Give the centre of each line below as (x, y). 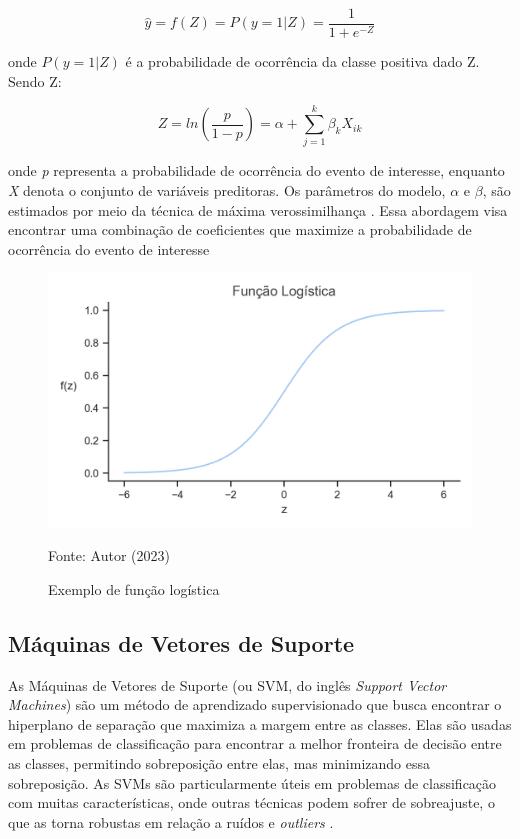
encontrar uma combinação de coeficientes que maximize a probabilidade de (240, 229)
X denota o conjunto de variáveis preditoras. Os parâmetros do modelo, (227, 189)
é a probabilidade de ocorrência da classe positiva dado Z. (302, 61)
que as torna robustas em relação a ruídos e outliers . (171, 821)
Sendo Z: (35, 80)
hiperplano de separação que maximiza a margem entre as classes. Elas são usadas (260, 723)
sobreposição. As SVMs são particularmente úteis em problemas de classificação (252, 782)
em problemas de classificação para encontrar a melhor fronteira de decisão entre (255, 743)
